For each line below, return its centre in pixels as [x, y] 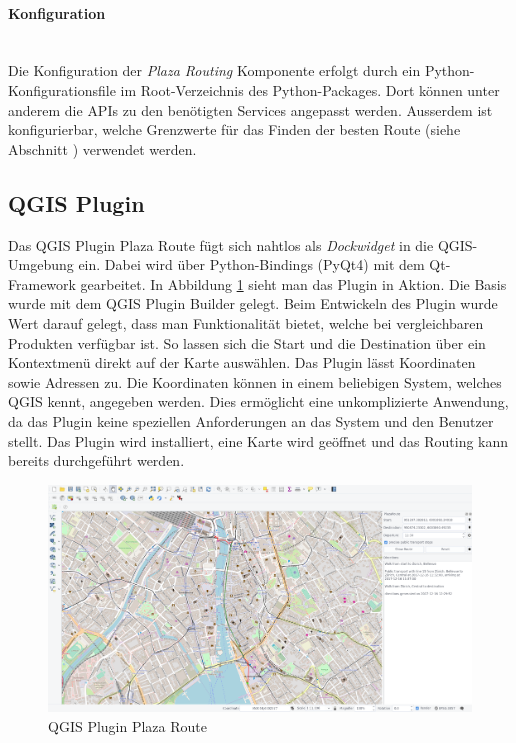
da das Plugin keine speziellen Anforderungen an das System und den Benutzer [251, 420]
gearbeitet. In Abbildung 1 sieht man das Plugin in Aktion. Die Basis [293, 283]
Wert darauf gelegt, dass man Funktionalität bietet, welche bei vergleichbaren [246, 322]
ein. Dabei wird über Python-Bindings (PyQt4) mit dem [251, 264]
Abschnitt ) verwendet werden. [102, 148]
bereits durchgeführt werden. [96, 460]
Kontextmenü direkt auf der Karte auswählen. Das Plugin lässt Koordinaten [242, 362]
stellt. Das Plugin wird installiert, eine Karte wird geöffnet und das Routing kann [258, 440]
